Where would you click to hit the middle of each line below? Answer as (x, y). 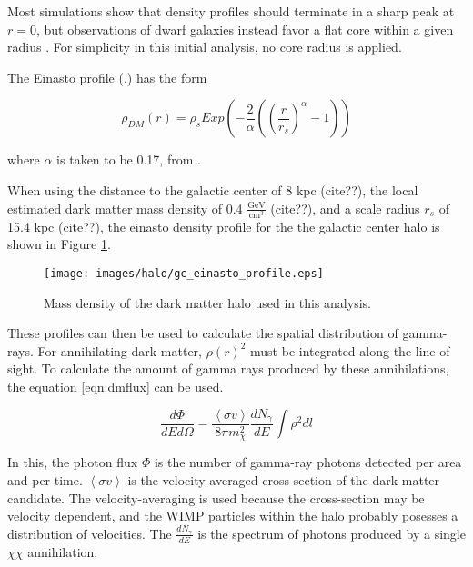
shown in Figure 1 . (59, 244)
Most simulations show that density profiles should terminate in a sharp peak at (231, 11)
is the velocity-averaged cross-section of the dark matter (284, 480)
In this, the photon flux (73, 462)
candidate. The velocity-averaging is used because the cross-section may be (216, 497)
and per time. (45, 480)
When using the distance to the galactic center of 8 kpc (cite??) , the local (213, 189)
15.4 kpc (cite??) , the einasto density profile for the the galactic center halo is (224, 226)
